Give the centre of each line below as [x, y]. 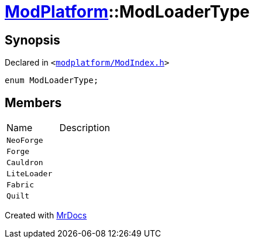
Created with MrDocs [46, 215]
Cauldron [25, 163]
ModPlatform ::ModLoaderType [127, 12]
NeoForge [25, 141]
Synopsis [32, 40]
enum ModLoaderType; [52, 81]
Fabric [20, 185]
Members [33, 102]
